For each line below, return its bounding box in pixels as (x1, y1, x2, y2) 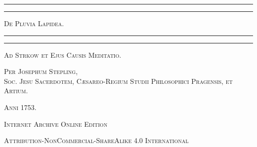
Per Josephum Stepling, (4, 66, 78, 76)
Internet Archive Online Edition (4, 118, 108, 129)
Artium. (4, 85, 28, 96)
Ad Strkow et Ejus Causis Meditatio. (4, 49, 122, 60)
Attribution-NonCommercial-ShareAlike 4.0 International (4, 135, 189, 146)
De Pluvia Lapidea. (4, 18, 64, 28)
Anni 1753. (4, 102, 37, 112)
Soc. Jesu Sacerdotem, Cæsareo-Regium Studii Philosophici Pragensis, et (4, 75, 233, 86)
